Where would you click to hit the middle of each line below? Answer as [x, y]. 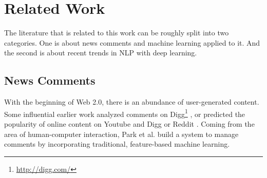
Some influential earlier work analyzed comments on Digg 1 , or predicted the [125, 113]
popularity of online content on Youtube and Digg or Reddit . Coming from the [129, 123]
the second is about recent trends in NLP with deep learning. [101, 53]
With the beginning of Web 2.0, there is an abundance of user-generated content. [132, 102]
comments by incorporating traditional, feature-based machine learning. [117, 144]
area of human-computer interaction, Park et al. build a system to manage [121, 134]
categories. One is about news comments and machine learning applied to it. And [132, 42]
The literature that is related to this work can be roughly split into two [117, 33]
